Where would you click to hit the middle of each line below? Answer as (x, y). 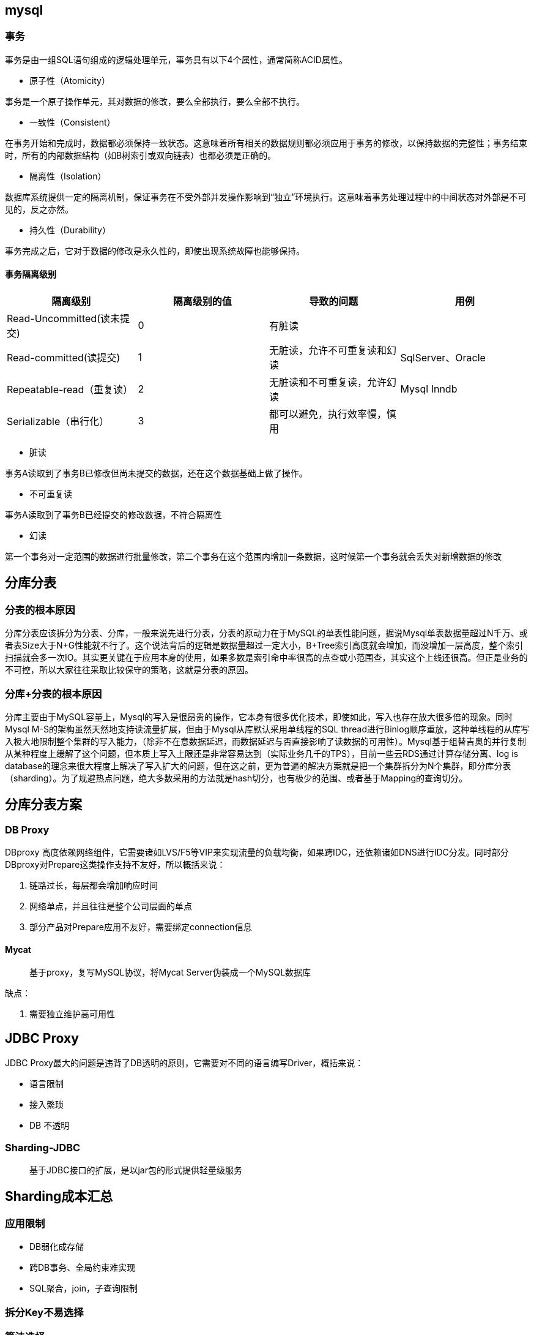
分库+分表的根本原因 (54, 694)
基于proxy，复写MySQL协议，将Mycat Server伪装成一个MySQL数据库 (170, 972)
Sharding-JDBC (43, 1147)
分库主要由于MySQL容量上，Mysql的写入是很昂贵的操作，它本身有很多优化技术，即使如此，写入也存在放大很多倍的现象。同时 (259, 716)
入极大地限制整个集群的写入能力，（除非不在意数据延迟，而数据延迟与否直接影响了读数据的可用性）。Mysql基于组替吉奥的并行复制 (265, 741)
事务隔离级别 (31, 274)
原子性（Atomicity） (70, 80)
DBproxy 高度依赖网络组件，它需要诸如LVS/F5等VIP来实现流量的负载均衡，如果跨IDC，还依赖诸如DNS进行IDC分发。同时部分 (257, 852)
